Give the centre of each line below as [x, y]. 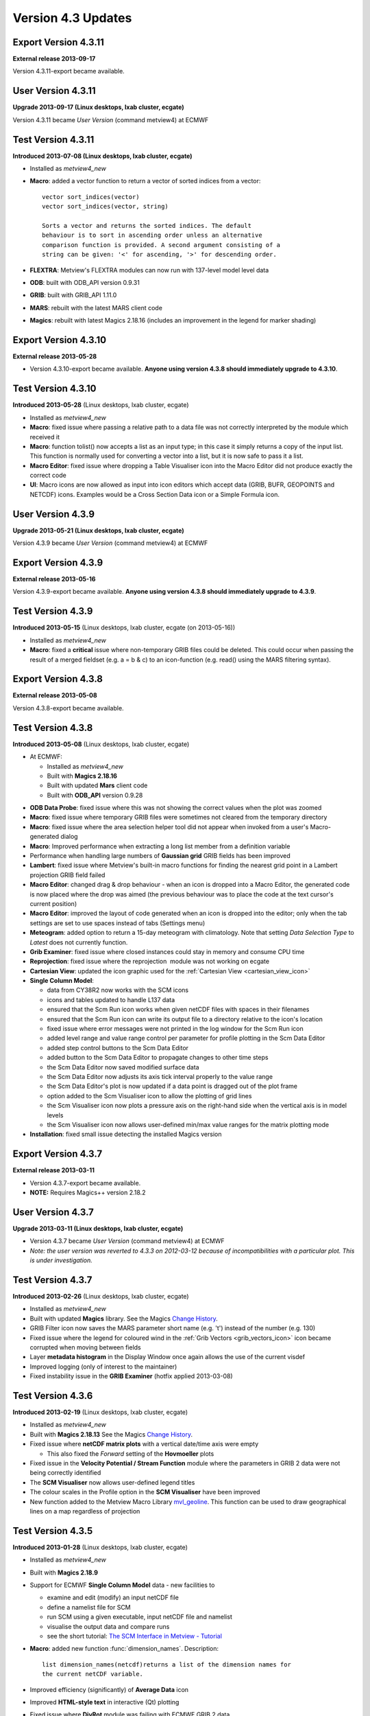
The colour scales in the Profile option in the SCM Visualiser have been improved [145, 1492]
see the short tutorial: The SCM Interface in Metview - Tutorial [135, 1636]
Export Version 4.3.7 [58, 1154]
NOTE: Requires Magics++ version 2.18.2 [88, 1193]
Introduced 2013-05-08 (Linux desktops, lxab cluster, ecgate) [101, 744]
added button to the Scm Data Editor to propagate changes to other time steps [158, 1058]
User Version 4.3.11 [54, 91]
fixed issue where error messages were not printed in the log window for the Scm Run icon [175, 1029]
